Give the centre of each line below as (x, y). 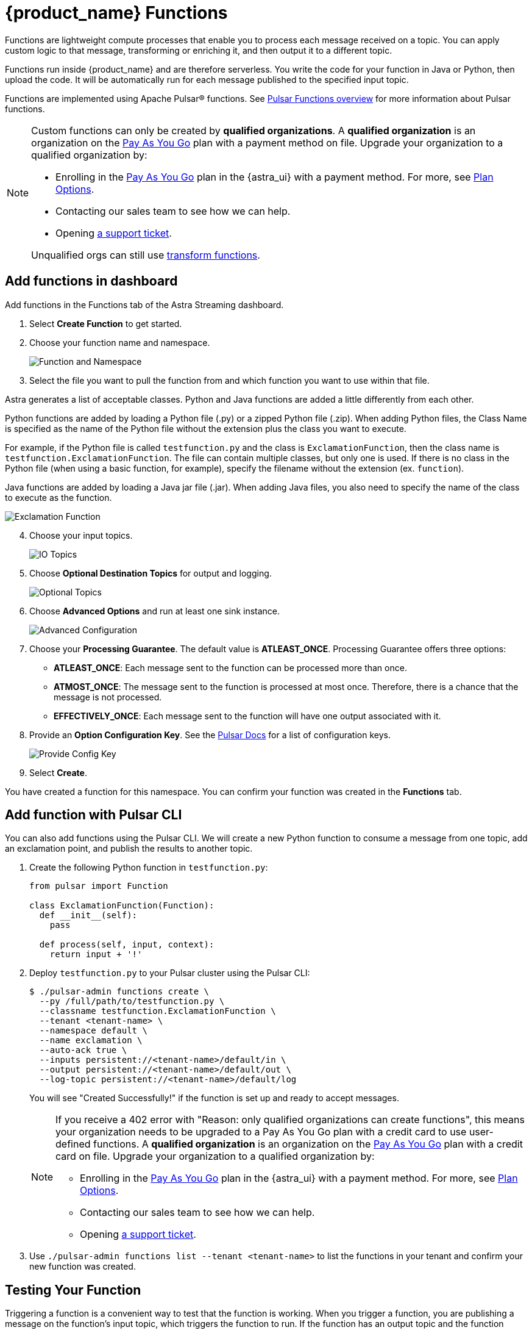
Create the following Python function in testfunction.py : (149, 868)
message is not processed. (108, 697)
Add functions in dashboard (91, 281)
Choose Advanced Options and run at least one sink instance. (155, 611)
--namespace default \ (93, 1031)
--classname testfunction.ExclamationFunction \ (158, 1011)
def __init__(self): (88, 915)
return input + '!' (96, 954)
